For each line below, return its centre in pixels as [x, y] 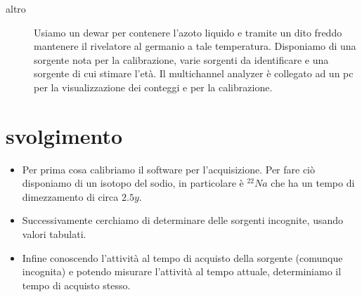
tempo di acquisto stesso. [76, 285]
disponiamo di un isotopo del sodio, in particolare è [133, 183]
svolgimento [64, 135]
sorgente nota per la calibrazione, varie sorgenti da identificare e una [181, 59]
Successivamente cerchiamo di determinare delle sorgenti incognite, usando [182, 220]
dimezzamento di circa [70, 196]
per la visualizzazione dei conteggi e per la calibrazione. [153, 87]
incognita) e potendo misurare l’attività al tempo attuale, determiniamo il [182, 271]
